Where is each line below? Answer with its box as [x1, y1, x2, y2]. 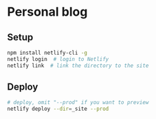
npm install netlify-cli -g [7, 49, 88, 56]
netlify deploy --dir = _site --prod [7, 105, 109, 113]
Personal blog [7, 4, 88, 20]
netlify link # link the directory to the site [7, 62, 149, 69]
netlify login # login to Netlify [7, 55, 109, 62]
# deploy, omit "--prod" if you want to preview [7, 99, 149, 106]
